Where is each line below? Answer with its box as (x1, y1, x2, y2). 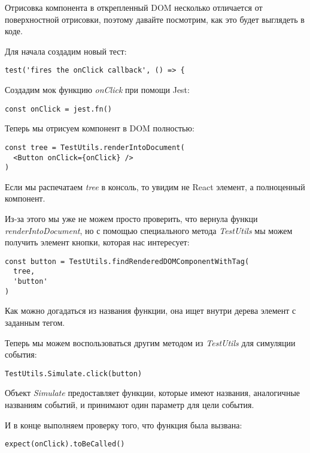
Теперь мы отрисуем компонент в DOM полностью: (5, 122, 194, 134)
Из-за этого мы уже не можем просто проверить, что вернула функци (5, 212, 258, 225)
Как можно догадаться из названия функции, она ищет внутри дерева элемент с (5, 304, 296, 317)
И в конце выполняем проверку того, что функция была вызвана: (5, 418, 242, 431)
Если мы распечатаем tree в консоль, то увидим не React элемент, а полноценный (5, 180, 305, 193)
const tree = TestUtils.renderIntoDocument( (5, 143, 185, 152)
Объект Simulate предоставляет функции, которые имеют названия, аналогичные (5, 386, 300, 399)
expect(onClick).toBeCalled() (5, 440, 125, 449)
